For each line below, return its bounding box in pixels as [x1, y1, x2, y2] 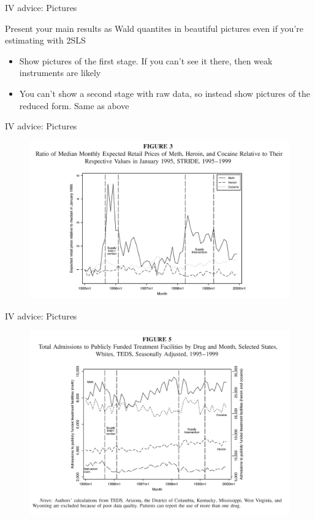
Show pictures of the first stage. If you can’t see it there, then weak [19, 54, 273, 67]
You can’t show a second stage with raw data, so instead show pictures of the [19, 86, 311, 99]
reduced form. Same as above [19, 99, 129, 112]
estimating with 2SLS [5, 34, 86, 47]
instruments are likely [19, 66, 101, 79]
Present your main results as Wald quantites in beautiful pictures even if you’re [5, 21, 303, 34]
